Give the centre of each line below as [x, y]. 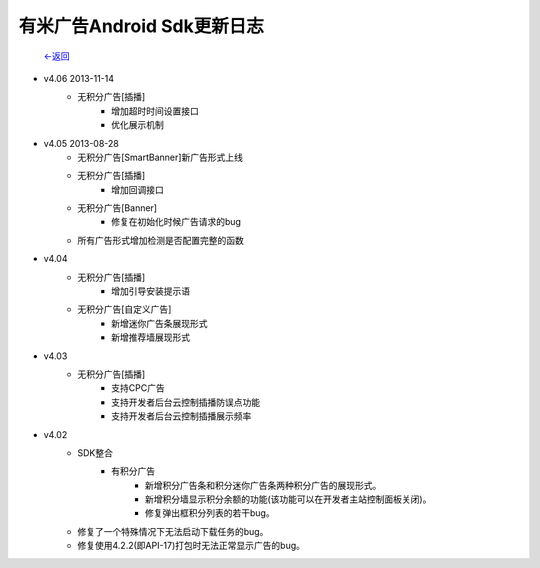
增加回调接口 [137, 189]
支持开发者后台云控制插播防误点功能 [185, 402]
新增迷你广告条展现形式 [159, 323]
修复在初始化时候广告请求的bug [176, 222]
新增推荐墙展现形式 [150, 337]
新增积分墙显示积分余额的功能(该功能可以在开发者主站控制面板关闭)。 [288, 499]
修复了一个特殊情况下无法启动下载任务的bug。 [173, 531]
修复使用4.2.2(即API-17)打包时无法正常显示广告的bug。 [191, 546]
